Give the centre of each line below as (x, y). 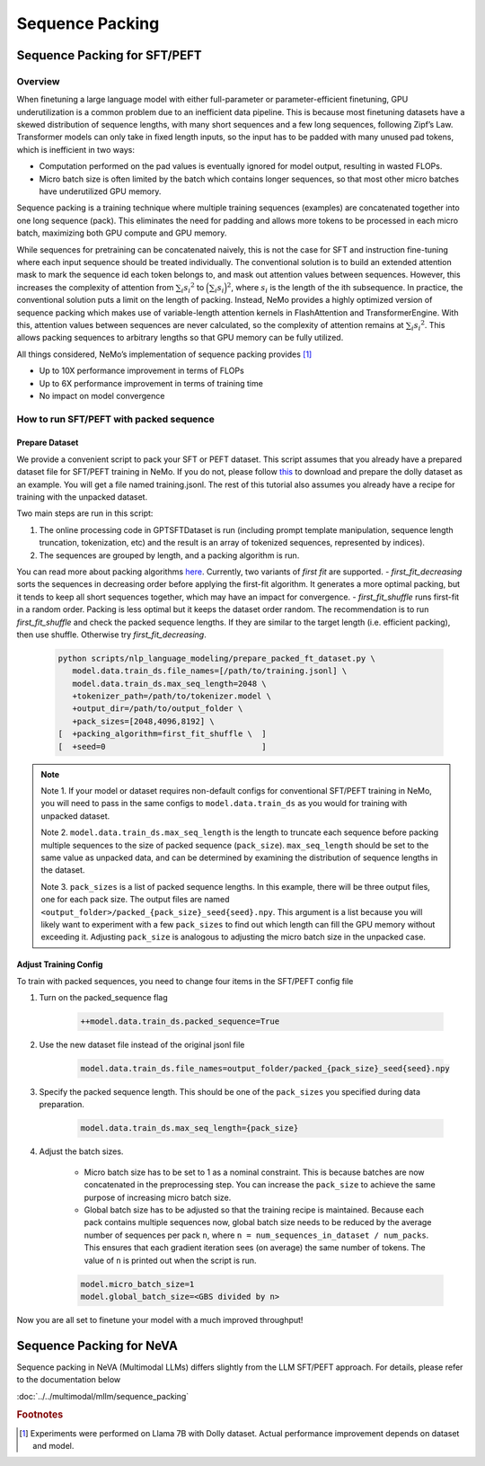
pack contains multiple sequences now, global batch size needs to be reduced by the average (258, 1222)
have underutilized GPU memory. (100, 191)
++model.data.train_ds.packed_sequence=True (180, 1022)
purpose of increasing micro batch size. (158, 1197)
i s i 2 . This (428, 326)
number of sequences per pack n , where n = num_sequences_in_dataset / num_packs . (256, 1235)
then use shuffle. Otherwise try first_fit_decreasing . (111, 635)
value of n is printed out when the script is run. (170, 1260)
